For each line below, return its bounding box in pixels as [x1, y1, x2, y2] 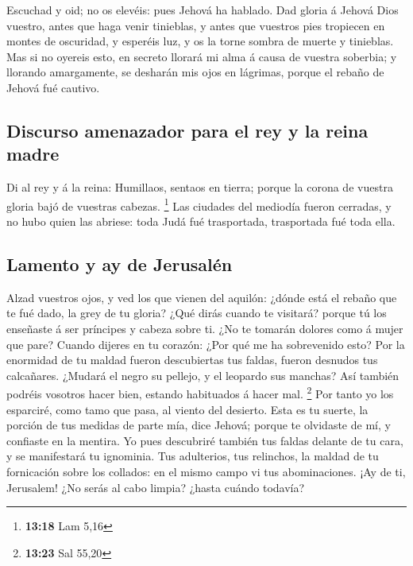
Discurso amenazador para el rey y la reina [6, 118, 369, 142]
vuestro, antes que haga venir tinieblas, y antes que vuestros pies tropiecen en [6, 17, 385, 33]
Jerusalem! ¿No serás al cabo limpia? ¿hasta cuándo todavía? [6, 479, 305, 495]
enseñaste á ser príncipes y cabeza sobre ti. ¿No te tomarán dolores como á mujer [6, 320, 403, 336]
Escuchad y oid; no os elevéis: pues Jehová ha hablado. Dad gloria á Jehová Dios [6, 2, 399, 17]
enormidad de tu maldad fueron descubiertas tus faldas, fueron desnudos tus [6, 351, 378, 368]
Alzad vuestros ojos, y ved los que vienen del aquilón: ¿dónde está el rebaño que [6, 289, 397, 305]
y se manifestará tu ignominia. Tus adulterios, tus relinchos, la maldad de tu [6, 448, 379, 464]
